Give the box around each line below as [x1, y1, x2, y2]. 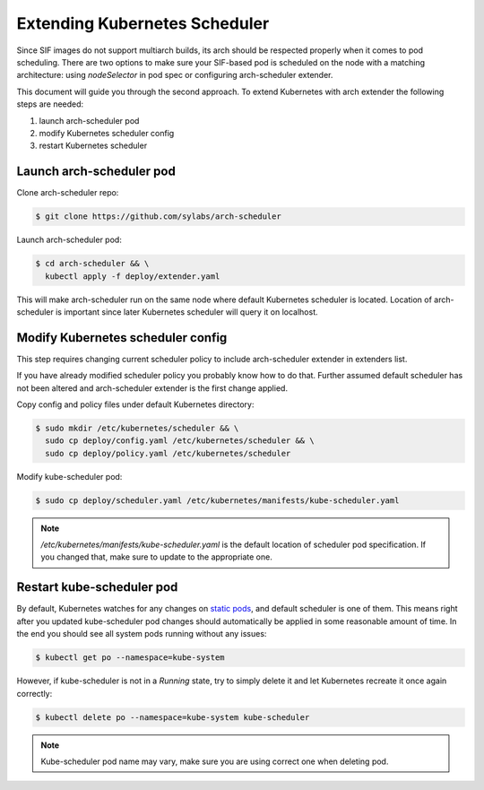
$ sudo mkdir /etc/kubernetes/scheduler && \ [35, 422, 239, 433]
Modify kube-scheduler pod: [16, 471, 123, 482]
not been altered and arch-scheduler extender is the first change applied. [16, 382, 289, 394]
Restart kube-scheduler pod [16, 579, 178, 595]
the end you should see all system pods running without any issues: [16, 629, 267, 639]
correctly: [16, 688, 53, 699]
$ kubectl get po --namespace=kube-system [35, 653, 225, 663]
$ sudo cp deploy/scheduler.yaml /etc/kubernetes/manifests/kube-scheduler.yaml [35, 495, 400, 506]
